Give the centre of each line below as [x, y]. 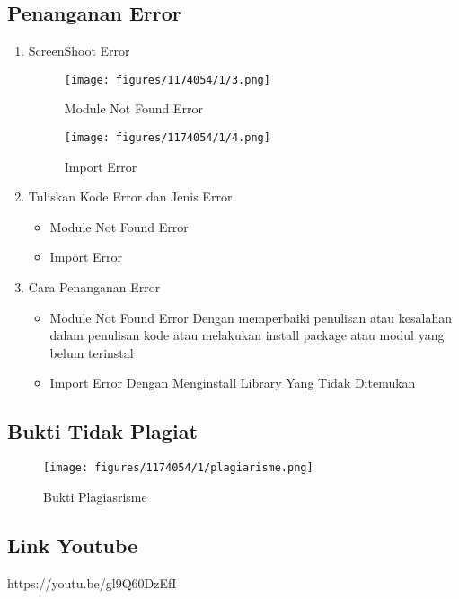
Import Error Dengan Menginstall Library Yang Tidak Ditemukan [233, 383]
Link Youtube [73, 545]
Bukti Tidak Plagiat [102, 431]
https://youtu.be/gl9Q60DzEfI [92, 582]
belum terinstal [92, 352]
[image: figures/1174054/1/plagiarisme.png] [178, 468]
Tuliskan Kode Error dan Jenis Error [130, 197]
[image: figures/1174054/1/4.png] [167, 138]
